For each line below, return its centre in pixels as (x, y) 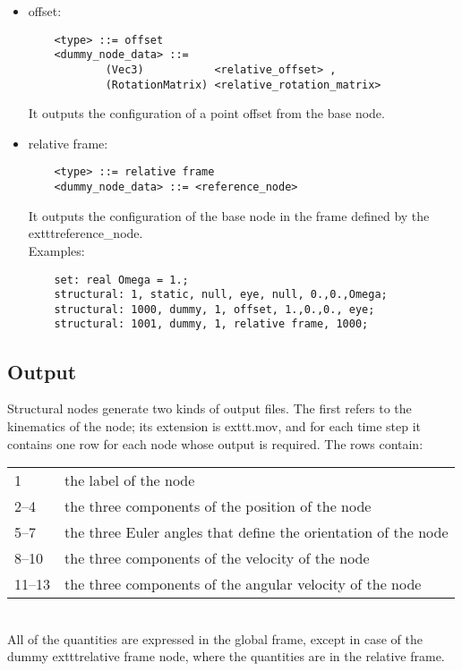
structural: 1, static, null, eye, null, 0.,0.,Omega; (221, 295)
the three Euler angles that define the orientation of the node (257, 532)
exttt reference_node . (86, 233)
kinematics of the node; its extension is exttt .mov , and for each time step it (214, 425)
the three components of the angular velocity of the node (243, 584)
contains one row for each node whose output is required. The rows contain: (215, 443)
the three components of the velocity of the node (217, 558)
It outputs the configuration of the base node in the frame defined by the (229, 215)
